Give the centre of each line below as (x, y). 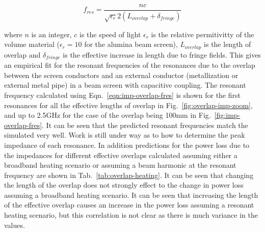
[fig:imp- (227, 115)
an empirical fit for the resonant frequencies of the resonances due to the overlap (130, 65)
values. (15, 225)
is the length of (228, 44)
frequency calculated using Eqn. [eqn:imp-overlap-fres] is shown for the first (122, 95)
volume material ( (32, 44)
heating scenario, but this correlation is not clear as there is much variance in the (131, 215)
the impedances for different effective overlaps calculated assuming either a (121, 155)
